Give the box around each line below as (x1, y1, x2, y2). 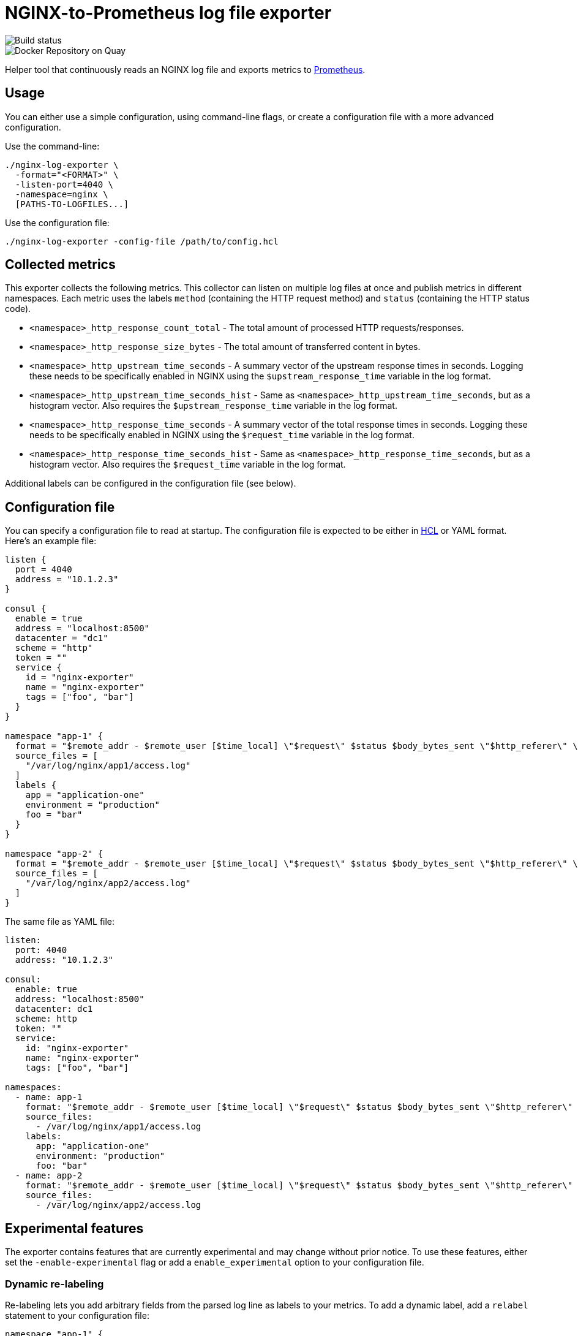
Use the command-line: (5, 140, 100, 151)
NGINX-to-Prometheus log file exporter (5, 2, 332, 23)
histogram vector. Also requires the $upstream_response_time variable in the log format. (29, 400, 397, 411)
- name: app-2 (15, 1171, 83, 1181)
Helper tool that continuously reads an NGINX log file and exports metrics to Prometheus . (5, 64, 366, 75)
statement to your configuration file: (5, 1310, 149, 1321)
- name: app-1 (15, 1092, 83, 1103)
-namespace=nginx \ (15, 189, 108, 199)
